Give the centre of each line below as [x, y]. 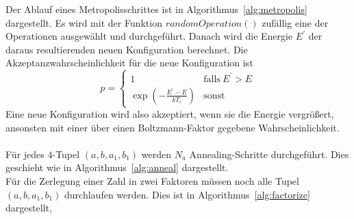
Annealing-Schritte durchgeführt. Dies [269, 154]
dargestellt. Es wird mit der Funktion [84, 22]
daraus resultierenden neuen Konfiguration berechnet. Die [127, 49]
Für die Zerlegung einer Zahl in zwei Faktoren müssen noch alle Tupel [152, 181]
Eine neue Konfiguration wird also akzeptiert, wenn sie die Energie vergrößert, [170, 114]
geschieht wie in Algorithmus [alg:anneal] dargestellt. [117, 167]
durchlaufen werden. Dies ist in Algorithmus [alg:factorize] [187, 194]
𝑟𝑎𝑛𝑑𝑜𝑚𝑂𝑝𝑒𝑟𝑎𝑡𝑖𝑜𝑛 [204, 24]
